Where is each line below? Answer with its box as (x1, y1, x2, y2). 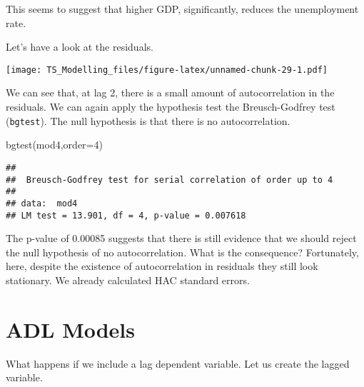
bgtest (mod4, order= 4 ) (6, 137, 103, 152)
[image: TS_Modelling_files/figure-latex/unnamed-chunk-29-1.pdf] (6, 64, 328, 75)
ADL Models (6, 314, 135, 343)
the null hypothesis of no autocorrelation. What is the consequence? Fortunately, (6, 244, 359, 259)
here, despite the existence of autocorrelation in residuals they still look (6, 258, 318, 273)
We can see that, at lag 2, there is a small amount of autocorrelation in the (6, 85, 335, 100)
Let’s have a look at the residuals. (6, 39, 153, 54)
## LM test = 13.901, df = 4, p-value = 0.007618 (6, 210, 246, 221)
